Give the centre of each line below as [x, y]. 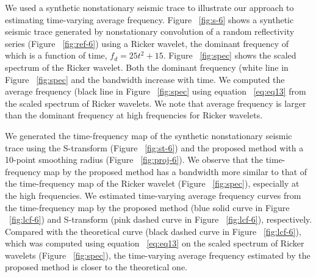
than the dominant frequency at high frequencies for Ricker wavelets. [134, 115]
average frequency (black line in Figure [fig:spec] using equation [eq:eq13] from [156, 91]
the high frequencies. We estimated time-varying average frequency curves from [153, 195]
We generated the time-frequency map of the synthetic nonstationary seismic [149, 135]
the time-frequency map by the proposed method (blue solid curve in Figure [147, 207]
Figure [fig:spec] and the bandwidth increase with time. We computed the [145, 79]
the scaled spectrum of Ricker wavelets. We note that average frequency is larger [156, 103]
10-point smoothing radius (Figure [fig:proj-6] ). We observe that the [134, 160]
